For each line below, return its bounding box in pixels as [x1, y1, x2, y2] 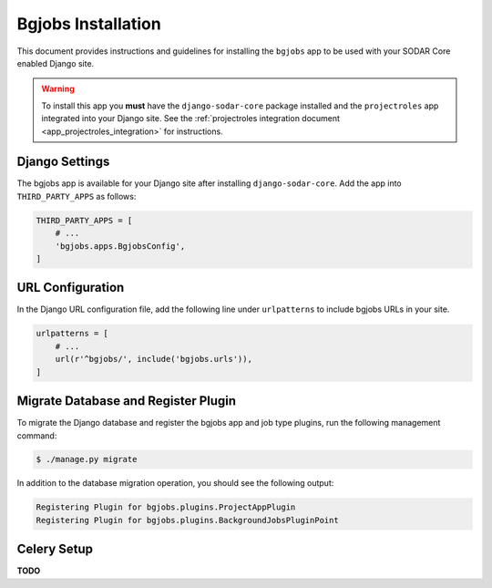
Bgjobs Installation [16, 14, 161, 34]
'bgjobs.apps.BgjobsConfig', [55, 241, 186, 251]
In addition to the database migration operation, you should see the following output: [16, 478, 334, 489]
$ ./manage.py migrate [36, 454, 138, 465]
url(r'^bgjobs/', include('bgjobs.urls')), [55, 354, 252, 365]
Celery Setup [16, 542, 94, 557]
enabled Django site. [16, 57, 95, 68]
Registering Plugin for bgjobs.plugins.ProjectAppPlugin [36, 502, 296, 512]
